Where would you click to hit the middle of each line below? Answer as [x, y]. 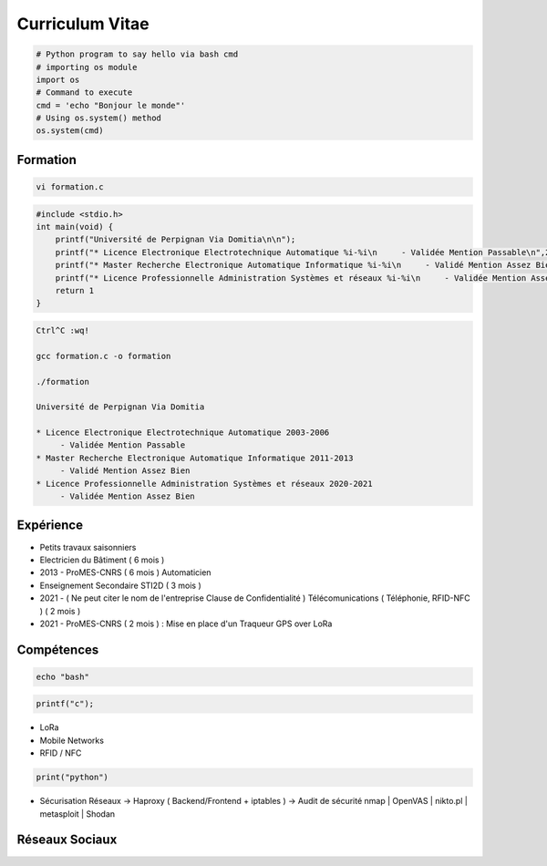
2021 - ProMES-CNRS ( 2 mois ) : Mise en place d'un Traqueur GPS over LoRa [186, 624]
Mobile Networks [72, 740]
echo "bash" [63, 676]
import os [58, 79]
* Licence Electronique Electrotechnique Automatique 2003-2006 [183, 433]
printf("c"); [65, 704]
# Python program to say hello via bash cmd [137, 54]
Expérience [50, 526]
